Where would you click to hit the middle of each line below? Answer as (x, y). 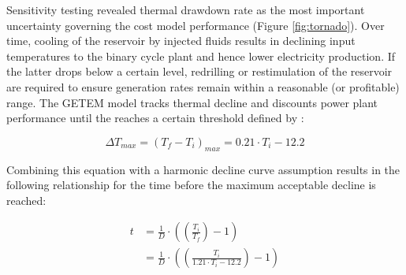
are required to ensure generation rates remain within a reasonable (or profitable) (203, 86)
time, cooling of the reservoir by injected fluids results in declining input (181, 41)
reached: (26, 200)
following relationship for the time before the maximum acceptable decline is (191, 185)
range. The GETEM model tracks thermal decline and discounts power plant (192, 102)
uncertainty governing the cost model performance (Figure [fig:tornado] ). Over (196, 25)
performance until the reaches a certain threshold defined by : (155, 118)
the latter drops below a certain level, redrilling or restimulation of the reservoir (199, 71)
